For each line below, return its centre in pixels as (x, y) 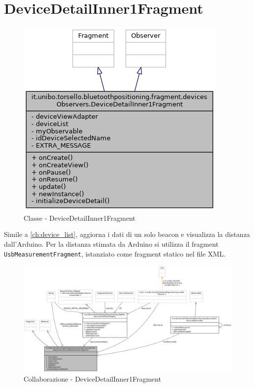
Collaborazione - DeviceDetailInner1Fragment (92, 378)
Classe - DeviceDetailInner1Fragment (80, 218)
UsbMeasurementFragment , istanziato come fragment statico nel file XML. (115, 253)
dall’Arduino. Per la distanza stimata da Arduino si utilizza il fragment (111, 244)
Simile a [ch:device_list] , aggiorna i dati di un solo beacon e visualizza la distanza (127, 234)
